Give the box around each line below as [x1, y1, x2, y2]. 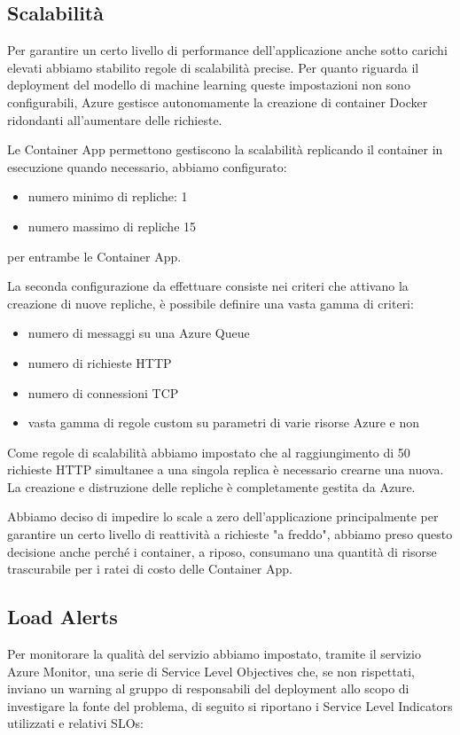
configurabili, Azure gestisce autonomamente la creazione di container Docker [7, 92, 428, 111]
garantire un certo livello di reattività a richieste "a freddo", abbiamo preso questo [7, 525, 453, 543]
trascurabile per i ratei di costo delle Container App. [7, 559, 292, 578]
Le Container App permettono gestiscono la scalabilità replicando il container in [7, 140, 443, 159]
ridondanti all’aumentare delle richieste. [7, 110, 222, 129]
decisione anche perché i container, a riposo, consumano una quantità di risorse [7, 542, 437, 560]
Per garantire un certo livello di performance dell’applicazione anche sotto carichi [7, 41, 448, 59]
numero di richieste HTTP [27, 353, 172, 371]
